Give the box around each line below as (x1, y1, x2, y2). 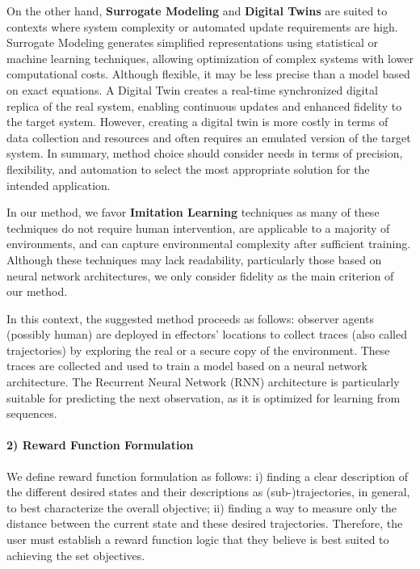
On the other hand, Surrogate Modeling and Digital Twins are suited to (6, 2, 388, 19)
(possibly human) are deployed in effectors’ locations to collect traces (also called (6, 326, 407, 343)
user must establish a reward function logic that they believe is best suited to (6, 531, 389, 548)
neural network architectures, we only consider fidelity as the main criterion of (6, 267, 394, 284)
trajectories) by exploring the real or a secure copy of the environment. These (6, 341, 390, 358)
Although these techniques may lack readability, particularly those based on (6, 251, 382, 268)
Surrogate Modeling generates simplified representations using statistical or (6, 34, 379, 51)
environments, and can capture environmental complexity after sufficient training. (6, 235, 411, 252)
